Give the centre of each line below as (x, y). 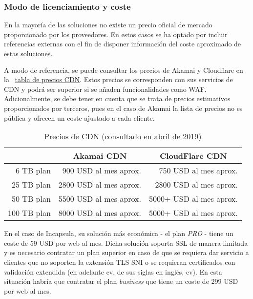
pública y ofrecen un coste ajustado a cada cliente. (79, 117)
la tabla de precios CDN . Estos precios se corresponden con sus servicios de (118, 79)
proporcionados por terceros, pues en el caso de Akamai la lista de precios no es (123, 108)
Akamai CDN (100, 156)
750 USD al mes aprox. (198, 171)
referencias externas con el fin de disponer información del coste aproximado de (123, 44)
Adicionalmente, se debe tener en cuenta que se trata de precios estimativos (117, 98)
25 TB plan (31, 185)
